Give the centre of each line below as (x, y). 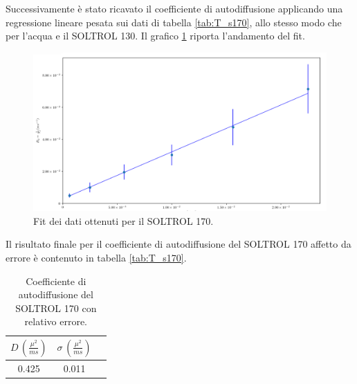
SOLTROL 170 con (56, 308)
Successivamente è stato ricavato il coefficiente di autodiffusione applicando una (174, 8)
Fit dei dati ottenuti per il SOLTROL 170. (123, 220)
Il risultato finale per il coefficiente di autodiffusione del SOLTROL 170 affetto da (178, 244)
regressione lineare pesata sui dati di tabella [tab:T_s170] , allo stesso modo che (174, 22)
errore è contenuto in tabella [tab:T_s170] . (96, 257)
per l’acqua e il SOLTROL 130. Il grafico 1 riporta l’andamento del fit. (155, 36)
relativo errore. (56, 321)
